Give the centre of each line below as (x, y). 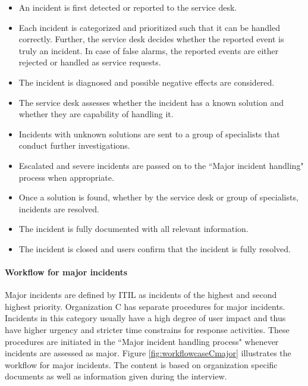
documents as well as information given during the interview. (116, 376)
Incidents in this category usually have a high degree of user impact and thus (145, 318)
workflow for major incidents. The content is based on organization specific (141, 364)
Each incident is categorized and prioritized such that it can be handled (149, 27)
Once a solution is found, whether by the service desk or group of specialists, (158, 197)
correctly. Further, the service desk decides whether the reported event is (151, 39)
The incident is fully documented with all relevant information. (133, 229)
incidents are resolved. (59, 208)
